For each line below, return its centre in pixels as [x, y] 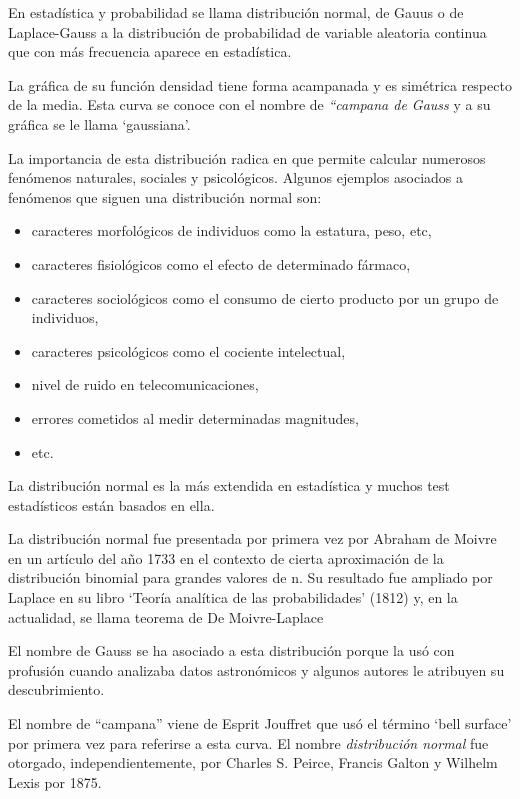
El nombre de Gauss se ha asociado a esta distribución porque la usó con [231, 650]
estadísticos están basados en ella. [111, 504]
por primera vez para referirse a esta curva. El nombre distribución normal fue [248, 742]
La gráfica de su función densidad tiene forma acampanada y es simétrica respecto [260, 84]
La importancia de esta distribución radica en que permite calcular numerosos [247, 157]
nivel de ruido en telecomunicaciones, [145, 384]
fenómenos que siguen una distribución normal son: [165, 196]
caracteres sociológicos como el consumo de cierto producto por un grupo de [265, 297]
